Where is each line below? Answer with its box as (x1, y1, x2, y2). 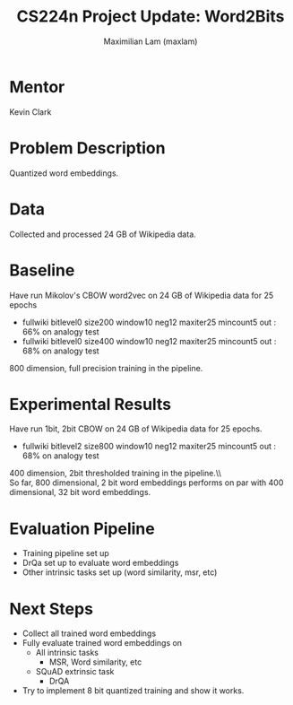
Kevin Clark (9, 106, 52, 117)
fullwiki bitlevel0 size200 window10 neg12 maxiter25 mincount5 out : (22, 317, 276, 327)
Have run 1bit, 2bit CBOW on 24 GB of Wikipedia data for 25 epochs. (9, 423, 263, 434)
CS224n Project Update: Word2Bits (16, 6, 285, 27)
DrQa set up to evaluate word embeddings (22, 558, 179, 569)
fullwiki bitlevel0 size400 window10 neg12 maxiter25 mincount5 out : (22, 335, 277, 346)
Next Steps (9, 598, 94, 619)
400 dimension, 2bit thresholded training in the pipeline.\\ (9, 468, 221, 479)
